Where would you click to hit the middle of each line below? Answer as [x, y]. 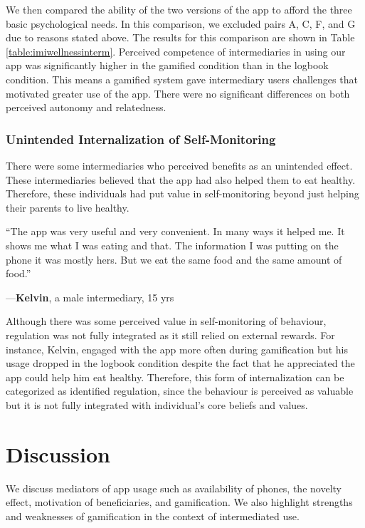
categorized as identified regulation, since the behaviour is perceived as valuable [180, 391]
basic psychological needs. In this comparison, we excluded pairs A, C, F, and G [181, 23]
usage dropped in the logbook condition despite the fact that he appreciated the [180, 363]
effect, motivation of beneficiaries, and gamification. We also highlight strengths [179, 502]
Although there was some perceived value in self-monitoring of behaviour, [166, 321]
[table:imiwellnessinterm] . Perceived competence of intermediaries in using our [176, 51]
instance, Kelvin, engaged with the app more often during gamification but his [177, 349]
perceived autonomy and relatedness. [86, 107]
